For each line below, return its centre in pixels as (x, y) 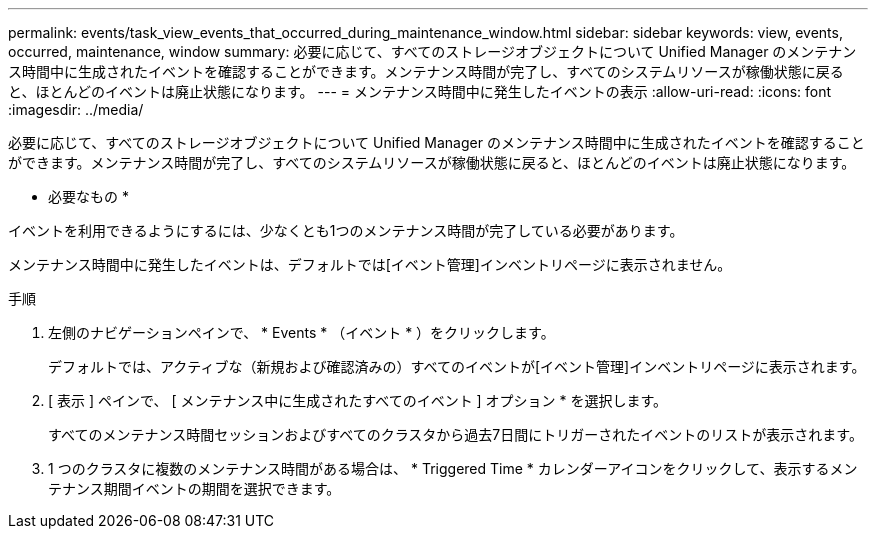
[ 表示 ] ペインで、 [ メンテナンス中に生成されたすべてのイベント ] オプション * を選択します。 (358, 400)
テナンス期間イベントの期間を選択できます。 (194, 488)
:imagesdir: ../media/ (76, 109)
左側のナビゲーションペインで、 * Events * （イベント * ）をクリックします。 (301, 332)
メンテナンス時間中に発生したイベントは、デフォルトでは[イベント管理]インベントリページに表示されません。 (370, 264)
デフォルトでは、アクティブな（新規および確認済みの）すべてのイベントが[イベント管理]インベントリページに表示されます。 (457, 366)
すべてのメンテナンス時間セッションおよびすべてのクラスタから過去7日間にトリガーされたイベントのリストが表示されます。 (455, 434)
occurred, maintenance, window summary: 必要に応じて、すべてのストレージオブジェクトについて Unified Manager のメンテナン (432, 51)
